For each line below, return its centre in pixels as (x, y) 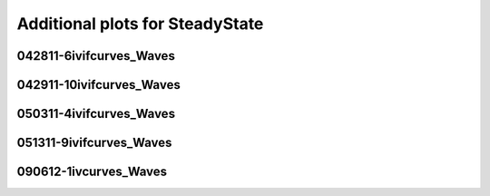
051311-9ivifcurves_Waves (94, 143)
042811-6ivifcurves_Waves (96, 56)
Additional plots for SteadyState (140, 24)
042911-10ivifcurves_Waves (98, 85)
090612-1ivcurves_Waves (92, 172)
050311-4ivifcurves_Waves (96, 114)
